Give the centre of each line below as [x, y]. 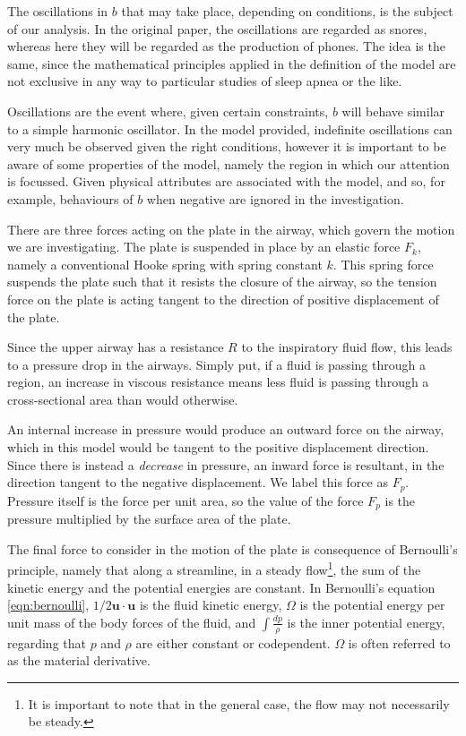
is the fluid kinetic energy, [211, 605]
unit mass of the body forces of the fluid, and [132, 622]
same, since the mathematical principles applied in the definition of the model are [232, 63]
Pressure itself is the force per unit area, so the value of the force [186, 500]
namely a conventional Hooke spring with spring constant [165, 264]
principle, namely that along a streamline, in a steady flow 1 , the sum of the [214, 568]
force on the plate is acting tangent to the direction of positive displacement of [223, 299]
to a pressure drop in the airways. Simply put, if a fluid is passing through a [216, 364]
